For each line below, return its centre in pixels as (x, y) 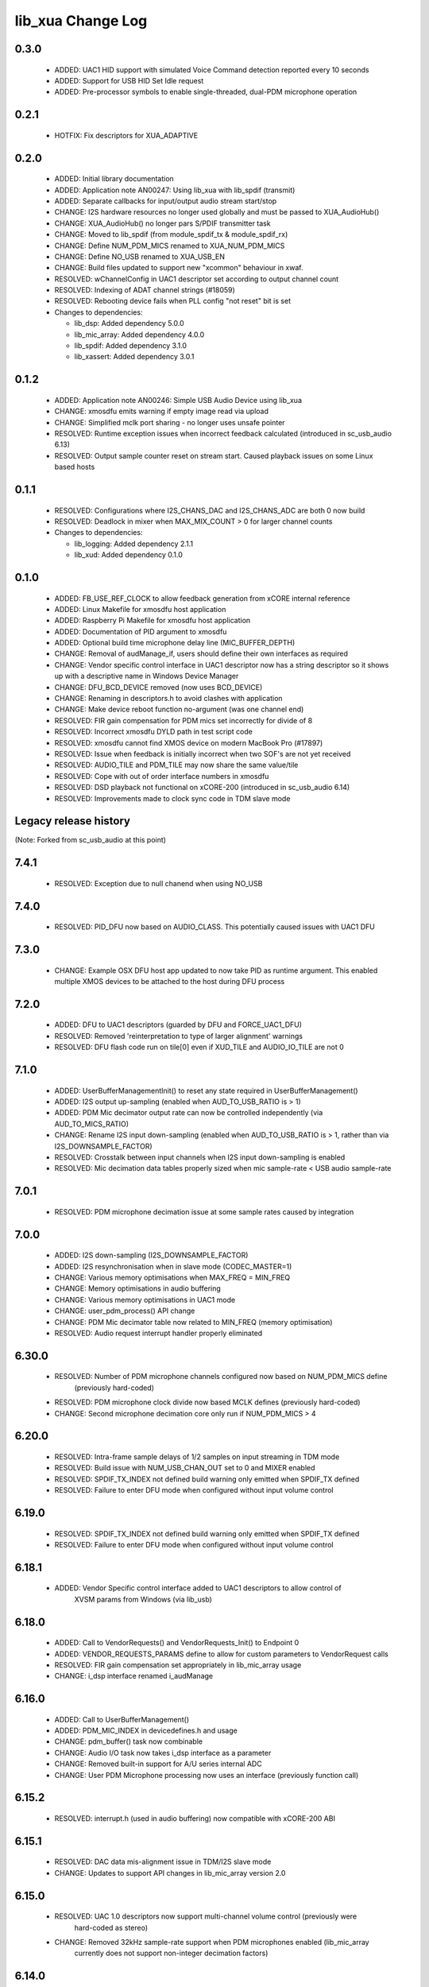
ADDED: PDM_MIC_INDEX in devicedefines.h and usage (146, 1731)
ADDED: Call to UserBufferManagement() (122, 1719)
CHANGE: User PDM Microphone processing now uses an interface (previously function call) (207, 1775)
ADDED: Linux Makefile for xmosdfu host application (140, 609)
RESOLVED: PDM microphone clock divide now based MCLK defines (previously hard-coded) (207, 1402)
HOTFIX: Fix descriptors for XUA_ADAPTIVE (126, 135)
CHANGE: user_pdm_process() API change (125, 1311)
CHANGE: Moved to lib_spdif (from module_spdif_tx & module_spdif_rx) (171, 234)
